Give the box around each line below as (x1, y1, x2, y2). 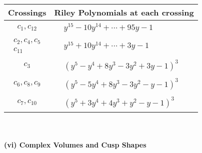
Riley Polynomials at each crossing (54, 6, 194, 18)
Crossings (8, 6, 46, 18)
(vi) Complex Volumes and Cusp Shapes (4, 139, 146, 150)
